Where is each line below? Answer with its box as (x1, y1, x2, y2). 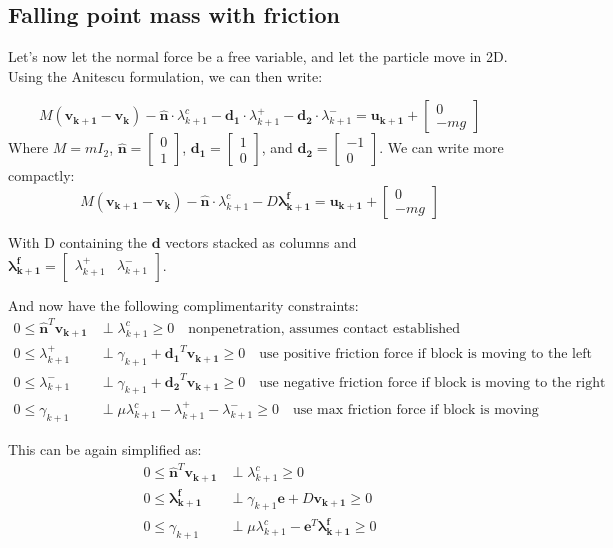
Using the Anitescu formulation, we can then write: (8, 65, 323, 86)
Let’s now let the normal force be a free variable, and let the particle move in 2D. (8, 46, 508, 67)
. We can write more (379, 137, 504, 158)
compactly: (8, 165, 75, 186)
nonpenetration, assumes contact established (188, 321, 461, 336)
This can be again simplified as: (8, 439, 202, 460)
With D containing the (8, 231, 148, 252)
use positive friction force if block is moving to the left (259, 347, 592, 362)
